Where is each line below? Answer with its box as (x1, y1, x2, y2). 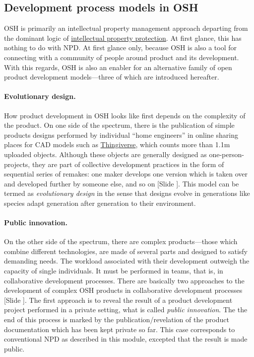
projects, (4, 159, 30, 169)
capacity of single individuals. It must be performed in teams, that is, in (4, 266, 223, 276)
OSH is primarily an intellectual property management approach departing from (4, 23, 248, 33)
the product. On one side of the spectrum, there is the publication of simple (4, 120, 235, 130)
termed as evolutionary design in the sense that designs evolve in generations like (4, 188, 250, 198)
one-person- (209, 149, 244, 159)
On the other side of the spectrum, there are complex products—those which (4, 236, 238, 247)
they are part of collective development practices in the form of (32, 159, 224, 169)
